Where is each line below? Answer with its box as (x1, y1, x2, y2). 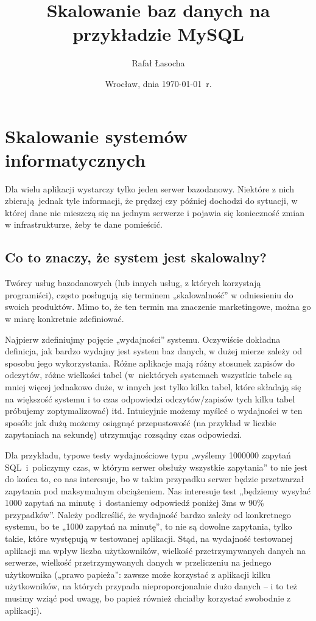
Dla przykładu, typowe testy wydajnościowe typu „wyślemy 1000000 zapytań (5, 448, 291, 461)
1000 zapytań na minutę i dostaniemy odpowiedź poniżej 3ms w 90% (5, 496, 264, 509)
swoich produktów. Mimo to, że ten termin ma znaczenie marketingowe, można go (5, 300, 311, 313)
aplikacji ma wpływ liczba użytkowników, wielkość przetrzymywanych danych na (5, 544, 306, 556)
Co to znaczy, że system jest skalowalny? (5, 248, 267, 267)
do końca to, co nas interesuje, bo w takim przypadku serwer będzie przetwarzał (5, 472, 304, 485)
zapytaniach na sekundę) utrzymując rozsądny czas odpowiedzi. (5, 428, 242, 441)
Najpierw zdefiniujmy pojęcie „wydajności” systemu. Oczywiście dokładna (5, 332, 281, 345)
